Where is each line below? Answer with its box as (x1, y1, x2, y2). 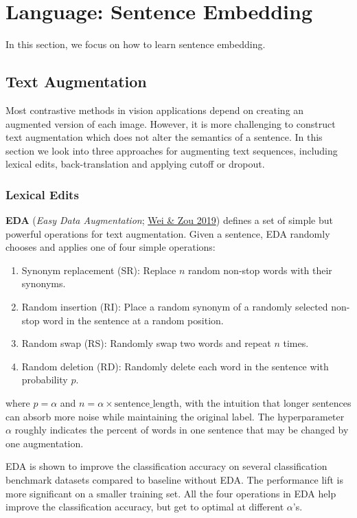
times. (283, 336, 309, 350)
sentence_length (114, 399, 179, 409)
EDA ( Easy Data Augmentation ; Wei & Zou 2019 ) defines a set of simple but (5, 213, 333, 227)
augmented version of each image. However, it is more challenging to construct (5, 116, 336, 131)
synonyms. (21, 276, 66, 291)
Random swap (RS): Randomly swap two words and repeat (21, 336, 271, 350)
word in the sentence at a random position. (43, 313, 224, 327)
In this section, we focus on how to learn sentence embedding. (5, 37, 266, 52)
